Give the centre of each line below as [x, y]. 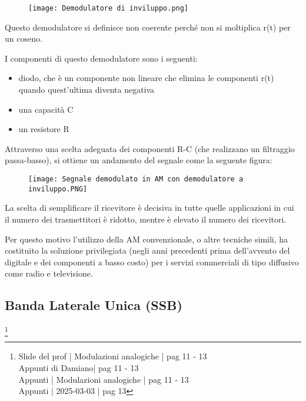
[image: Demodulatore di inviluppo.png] [109, 8]
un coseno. [24, 38]
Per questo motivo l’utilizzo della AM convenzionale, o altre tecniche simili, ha [147, 239]
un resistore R [44, 129]
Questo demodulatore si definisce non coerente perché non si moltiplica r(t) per [148, 27]
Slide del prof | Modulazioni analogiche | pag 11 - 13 [113, 356]
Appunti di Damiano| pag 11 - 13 [79, 368]
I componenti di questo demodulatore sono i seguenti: [101, 58]
